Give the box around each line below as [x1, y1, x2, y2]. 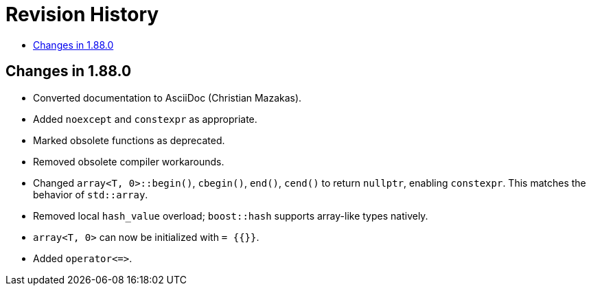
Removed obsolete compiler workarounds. [33, 155, 224, 167]
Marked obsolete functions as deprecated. [33, 134, 225, 146]
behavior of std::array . [33, 188, 148, 200]
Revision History [5, 3, 159, 26]
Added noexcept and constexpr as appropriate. [33, 113, 257, 125]
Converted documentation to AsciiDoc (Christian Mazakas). [33, 91, 302, 104]
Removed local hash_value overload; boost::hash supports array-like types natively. [33, 209, 428, 222]
